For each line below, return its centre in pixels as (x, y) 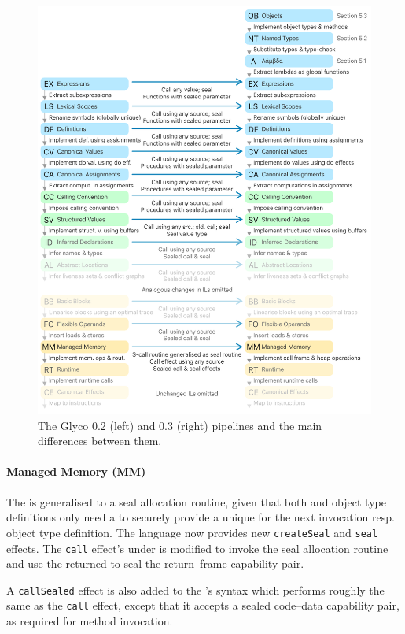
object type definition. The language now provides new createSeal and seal (192, 532)
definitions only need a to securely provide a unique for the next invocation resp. (201, 517)
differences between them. (100, 441)
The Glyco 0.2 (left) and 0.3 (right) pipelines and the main (180, 425)
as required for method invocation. (90, 621)
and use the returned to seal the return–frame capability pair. (155, 564)
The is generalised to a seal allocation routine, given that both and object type (196, 501)
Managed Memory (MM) (76, 471)
